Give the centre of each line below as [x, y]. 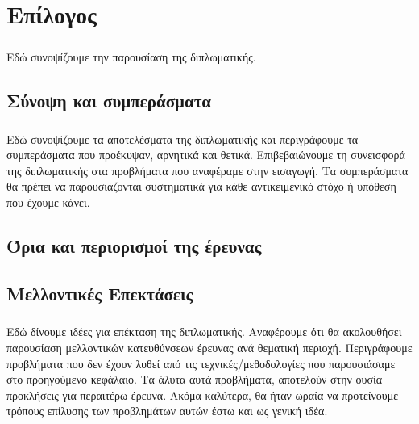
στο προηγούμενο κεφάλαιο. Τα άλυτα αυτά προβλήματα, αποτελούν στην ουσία [195, 379]
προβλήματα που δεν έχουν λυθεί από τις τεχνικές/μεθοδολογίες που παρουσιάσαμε [201, 363]
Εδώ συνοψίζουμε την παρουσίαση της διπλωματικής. [131, 56]
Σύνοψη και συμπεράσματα [109, 100]
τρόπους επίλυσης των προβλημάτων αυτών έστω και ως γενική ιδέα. [167, 411]
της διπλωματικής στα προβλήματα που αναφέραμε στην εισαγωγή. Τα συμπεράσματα [207, 170]
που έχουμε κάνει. [48, 202]
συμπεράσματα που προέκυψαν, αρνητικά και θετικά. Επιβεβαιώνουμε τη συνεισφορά [206, 155]
